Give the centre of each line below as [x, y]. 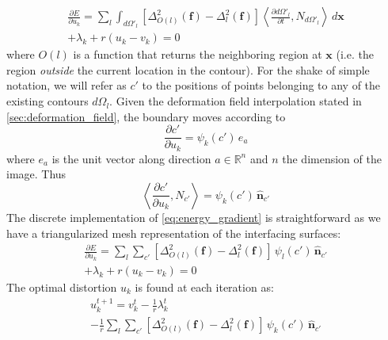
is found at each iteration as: [204, 287]
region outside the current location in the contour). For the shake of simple [188, 69]
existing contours [48, 101]
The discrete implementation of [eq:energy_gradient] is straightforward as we [194, 217]
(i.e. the [355, 54]
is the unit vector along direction [131, 158]
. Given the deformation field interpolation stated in [236, 101]
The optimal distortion [62, 287]
